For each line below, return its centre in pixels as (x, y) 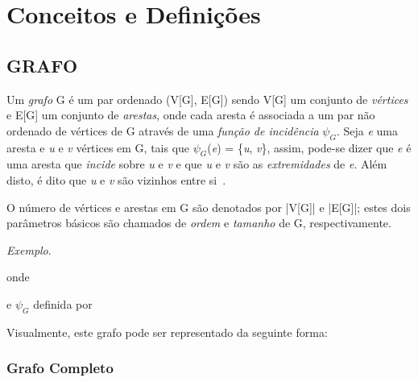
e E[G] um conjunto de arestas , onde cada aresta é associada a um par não (191, 115)
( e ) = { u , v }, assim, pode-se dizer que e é (309, 147)
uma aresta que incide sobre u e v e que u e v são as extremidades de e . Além (197, 164)
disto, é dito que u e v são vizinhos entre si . (116, 179)
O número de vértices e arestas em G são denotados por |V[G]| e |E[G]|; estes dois (209, 207)
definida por (63, 303)
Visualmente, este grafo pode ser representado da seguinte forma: (167, 332)
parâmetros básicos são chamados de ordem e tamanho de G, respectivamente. (199, 223)
